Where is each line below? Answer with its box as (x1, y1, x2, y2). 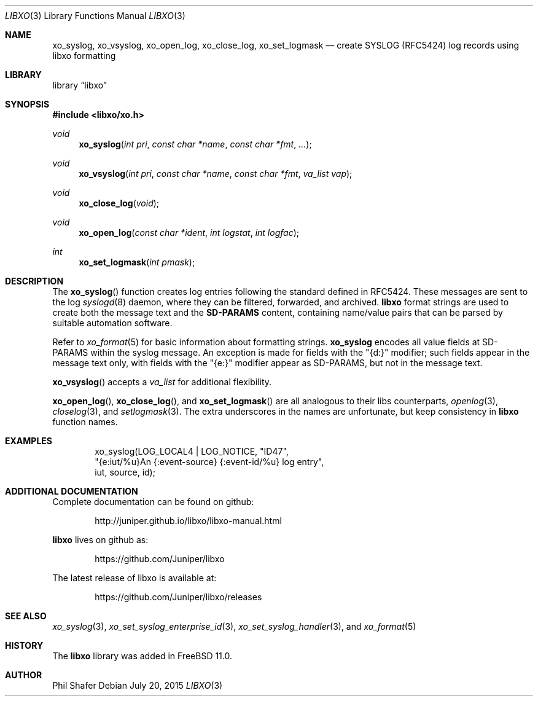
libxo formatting (52, 50, 116, 61)
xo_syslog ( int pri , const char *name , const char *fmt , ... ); (79, 139, 312, 149)
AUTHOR (5, 670, 42, 680)
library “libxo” (52, 80, 107, 90)
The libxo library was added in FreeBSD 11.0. (52, 651, 232, 661)
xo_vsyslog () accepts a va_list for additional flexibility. (52, 377, 272, 387)
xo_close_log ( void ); (79, 198, 160, 208)
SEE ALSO (5, 611, 47, 621)
